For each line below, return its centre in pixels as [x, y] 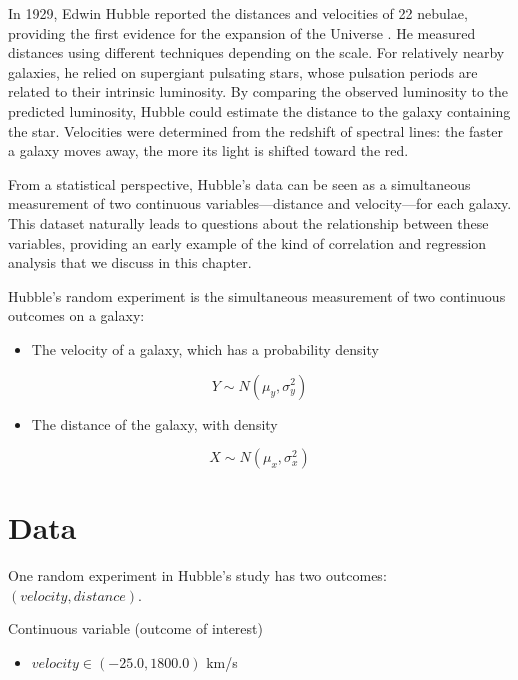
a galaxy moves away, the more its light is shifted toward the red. [208, 150]
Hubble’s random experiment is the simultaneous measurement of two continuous [257, 295]
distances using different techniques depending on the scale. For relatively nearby [256, 52]
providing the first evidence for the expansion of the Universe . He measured [242, 32]
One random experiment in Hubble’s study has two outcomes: [197, 575]
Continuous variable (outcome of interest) [135, 628]
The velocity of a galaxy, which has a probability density [205, 348]
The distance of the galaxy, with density [154, 423]
